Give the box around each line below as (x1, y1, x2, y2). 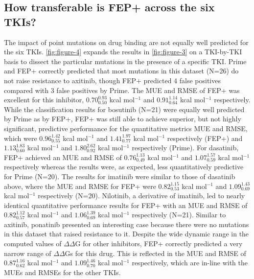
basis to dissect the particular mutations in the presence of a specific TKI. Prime (4, 56, 247, 66)
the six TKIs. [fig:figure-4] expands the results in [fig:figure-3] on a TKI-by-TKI (4, 46, 242, 57)
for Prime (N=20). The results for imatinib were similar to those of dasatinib (4, 171, 235, 181)
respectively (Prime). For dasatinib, (132, 142, 239, 153)
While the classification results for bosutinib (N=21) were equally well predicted (4, 104, 245, 114)
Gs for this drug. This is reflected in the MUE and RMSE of (65, 248, 246, 258)
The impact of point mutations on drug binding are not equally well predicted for (4, 37, 249, 47)
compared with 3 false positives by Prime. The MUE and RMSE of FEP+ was (4, 85, 240, 95)
